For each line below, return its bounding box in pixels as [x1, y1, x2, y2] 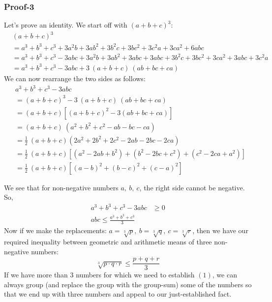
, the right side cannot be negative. [139, 182, 245, 192]
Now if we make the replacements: [4, 225, 107, 236]
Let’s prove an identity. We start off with [4, 20, 127, 30]
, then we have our [192, 225, 248, 236]
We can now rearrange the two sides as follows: [4, 73, 146, 83]
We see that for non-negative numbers [4, 182, 119, 192]
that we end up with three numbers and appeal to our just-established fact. [4, 289, 232, 299]
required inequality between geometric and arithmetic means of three [4, 236, 212, 246]
